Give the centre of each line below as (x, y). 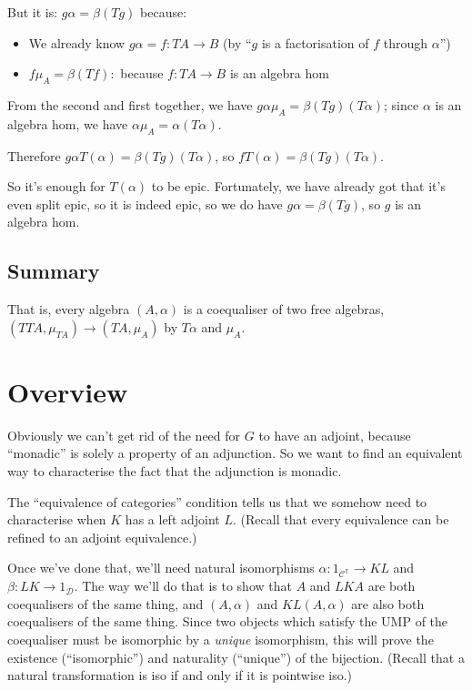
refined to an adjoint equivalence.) (102, 537)
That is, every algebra (69, 309)
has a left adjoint (172, 519)
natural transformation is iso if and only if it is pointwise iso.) (180, 675)
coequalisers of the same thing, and (105, 603)
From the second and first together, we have (130, 104)
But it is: (33, 12)
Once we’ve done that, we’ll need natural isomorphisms (161, 568)
